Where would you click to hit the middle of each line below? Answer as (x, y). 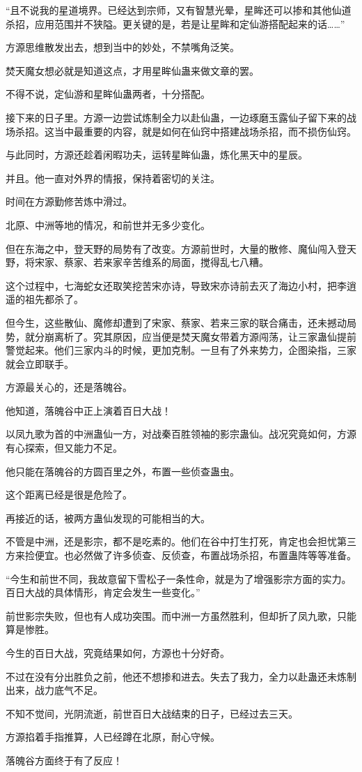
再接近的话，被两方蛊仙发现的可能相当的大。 (108, 518)
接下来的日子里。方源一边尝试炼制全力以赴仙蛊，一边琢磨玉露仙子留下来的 (176, 117)
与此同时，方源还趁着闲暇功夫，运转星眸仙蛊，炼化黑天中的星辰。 (157, 155)
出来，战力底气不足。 (54, 690)
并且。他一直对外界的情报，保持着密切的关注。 (113, 178)
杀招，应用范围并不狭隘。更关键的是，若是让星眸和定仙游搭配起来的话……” (175, 23)
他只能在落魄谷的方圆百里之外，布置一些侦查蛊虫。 (123, 471)
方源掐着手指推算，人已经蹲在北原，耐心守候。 (113, 737)
